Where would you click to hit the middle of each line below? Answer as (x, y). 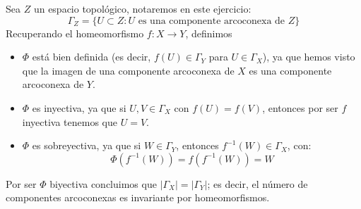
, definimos (209, 33)
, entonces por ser (300, 107)
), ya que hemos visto (309, 57)
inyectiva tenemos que (70, 121)
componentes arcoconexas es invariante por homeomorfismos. (138, 197)
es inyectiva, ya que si (79, 107)
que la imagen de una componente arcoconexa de (128, 70)
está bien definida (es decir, (91, 57)
